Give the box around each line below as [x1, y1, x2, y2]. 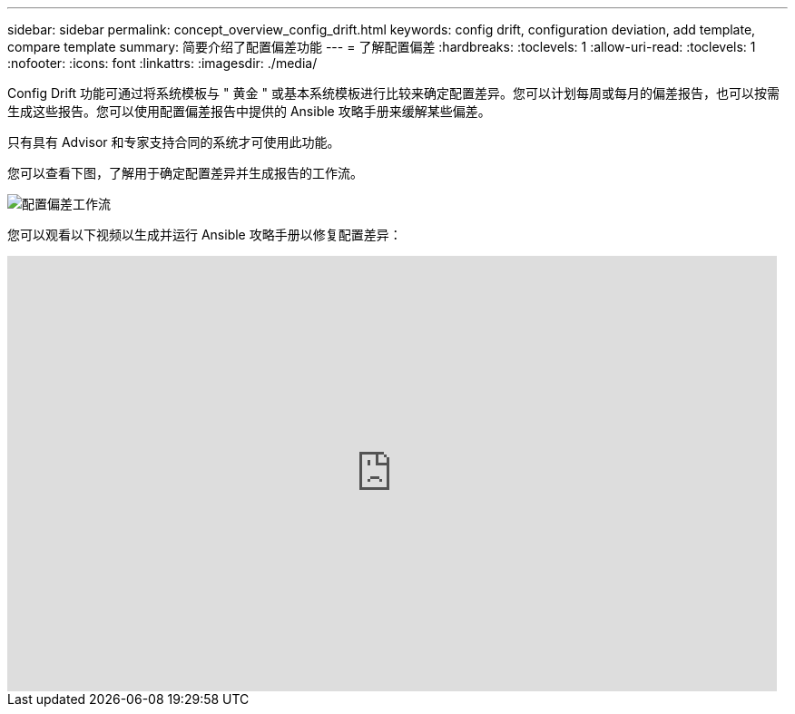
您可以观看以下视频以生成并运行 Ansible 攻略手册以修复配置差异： [7, 227, 402, 242]
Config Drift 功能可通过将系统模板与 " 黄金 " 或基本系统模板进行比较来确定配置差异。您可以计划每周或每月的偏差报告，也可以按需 [7, 85, 780, 101]
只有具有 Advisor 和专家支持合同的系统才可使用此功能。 [7, 134, 340, 150]
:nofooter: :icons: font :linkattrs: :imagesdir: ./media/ [7, 55, 318, 71]
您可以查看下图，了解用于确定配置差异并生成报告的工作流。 [7, 165, 363, 181]
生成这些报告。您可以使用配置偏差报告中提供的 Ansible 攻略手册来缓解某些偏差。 [7, 103, 491, 119]
